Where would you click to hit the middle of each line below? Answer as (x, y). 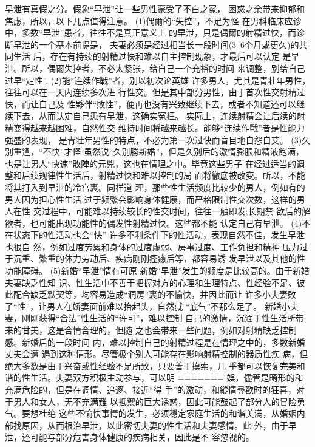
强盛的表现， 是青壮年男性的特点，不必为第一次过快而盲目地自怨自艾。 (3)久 (158, 139)
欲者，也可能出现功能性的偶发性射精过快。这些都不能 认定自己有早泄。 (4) (154, 223)
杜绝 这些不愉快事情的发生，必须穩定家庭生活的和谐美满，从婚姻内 (172, 413)
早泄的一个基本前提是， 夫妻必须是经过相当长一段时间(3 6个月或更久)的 (156, 44)
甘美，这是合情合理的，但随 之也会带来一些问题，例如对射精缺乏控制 (159, 330)
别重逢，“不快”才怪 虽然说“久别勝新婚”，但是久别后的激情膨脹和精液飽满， (155, 152)
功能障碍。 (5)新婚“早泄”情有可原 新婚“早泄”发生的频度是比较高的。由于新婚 (157, 271)
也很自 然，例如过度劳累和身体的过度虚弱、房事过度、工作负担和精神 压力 (152, 246)
